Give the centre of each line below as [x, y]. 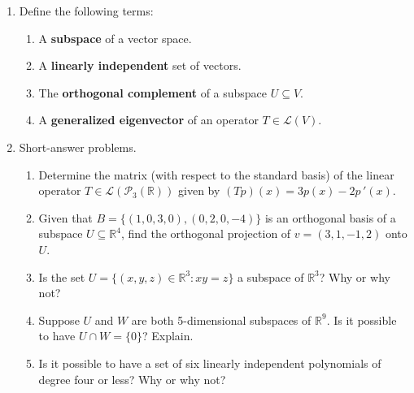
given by [199, 190]
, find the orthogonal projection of [206, 233]
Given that [65, 217]
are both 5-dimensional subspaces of [221, 320]
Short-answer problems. [78, 147]
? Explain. [168, 336]
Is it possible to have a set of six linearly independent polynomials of [210, 363]
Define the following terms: [86, 11]
